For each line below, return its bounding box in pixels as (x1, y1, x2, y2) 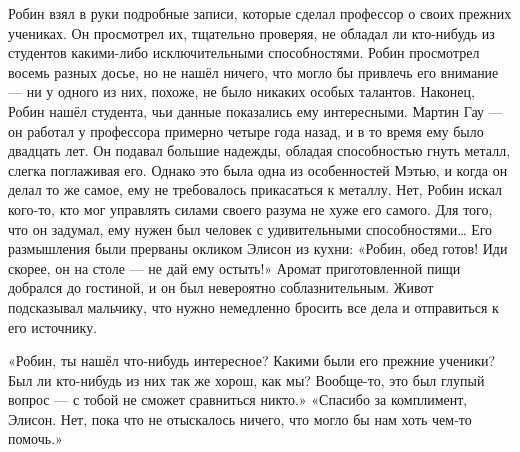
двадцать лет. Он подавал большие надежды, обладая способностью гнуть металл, (8, 140, 511, 161)
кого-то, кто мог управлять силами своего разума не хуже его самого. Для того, (8, 198, 493, 219)
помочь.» (8, 428, 63, 449)
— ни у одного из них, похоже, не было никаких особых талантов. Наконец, (8, 81, 475, 102)
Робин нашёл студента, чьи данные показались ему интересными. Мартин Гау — (8, 100, 503, 121)
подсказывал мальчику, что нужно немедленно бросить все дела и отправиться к (8, 296, 499, 317)
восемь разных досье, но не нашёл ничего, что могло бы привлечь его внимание (8, 61, 499, 82)
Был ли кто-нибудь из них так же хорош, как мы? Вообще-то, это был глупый (8, 369, 485, 390)
